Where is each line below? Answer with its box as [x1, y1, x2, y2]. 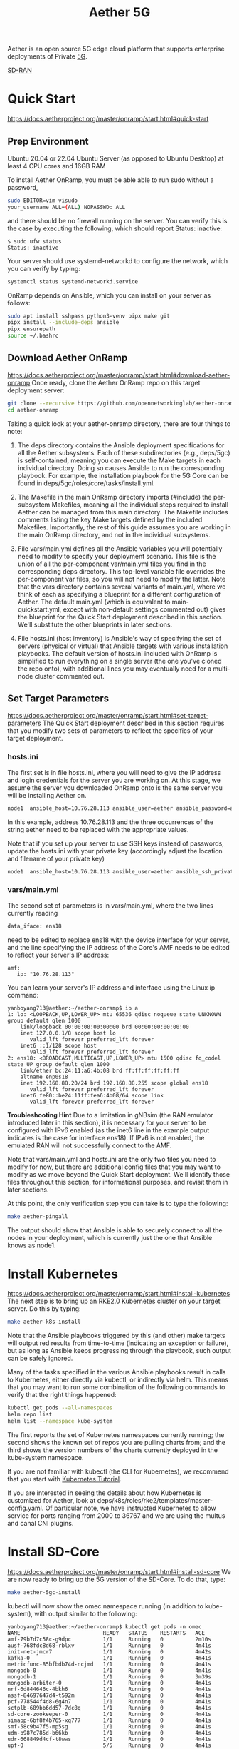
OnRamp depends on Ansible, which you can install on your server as [7, 290, 211, 300]
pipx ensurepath [7, 325, 55, 333]
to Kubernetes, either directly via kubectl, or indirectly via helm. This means [7, 1375, 229, 1384]
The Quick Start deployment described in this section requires [42, 719, 225, 728]
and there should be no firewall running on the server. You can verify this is [7, 216, 228, 225]
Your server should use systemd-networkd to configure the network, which [7, 256, 228, 265]
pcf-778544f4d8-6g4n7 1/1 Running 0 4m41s [7, 1698, 212, 1705]
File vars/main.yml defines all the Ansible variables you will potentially [17, 544, 223, 553]
